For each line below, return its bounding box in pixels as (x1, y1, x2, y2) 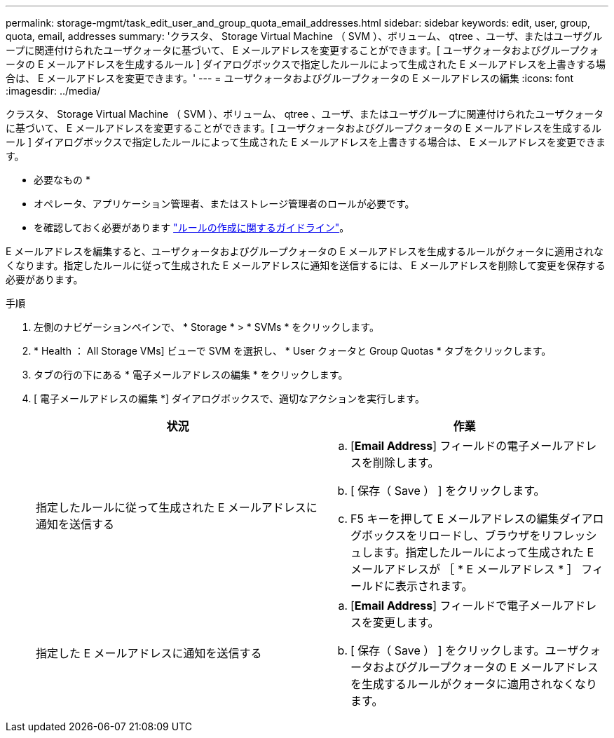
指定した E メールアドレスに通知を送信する (36, 646, 262, 660)
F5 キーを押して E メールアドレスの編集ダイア (350, 512, 593, 526)
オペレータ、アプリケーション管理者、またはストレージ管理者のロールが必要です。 (34, 198, 415, 210)
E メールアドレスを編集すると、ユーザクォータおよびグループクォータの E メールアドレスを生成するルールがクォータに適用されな (6, 245, 603, 257)
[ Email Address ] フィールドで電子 (350, 599, 530, 613)
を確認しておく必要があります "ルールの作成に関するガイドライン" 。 (34, 221, 350, 233)
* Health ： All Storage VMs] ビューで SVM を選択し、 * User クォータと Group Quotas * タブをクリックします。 (34, 345, 552, 357)
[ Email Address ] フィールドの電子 (350, 439, 530, 453)
